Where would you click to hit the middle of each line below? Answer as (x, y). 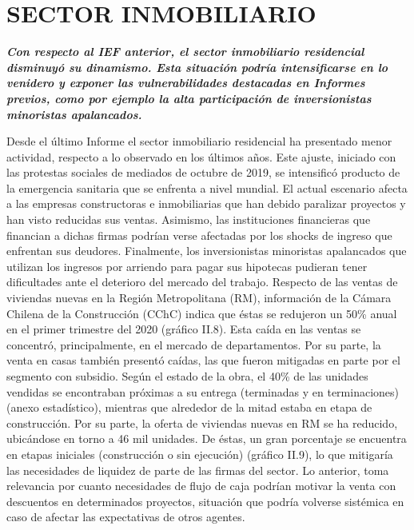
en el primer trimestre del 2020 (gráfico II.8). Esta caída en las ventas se (184, 329)
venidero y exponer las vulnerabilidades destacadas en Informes (186, 83)
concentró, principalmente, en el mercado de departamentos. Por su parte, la (194, 344)
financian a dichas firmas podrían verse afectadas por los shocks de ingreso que (199, 235)
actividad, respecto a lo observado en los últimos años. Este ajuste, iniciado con (201, 156)
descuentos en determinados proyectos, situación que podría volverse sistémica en (205, 501)
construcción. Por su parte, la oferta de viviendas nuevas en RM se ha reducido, (202, 422)
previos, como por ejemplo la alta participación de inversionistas (189, 98)
